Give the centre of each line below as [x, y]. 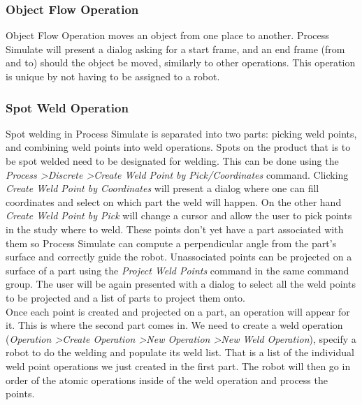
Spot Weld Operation [67, 107]
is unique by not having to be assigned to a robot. [113, 76]
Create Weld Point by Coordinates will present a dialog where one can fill [162, 188]
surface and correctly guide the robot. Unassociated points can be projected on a [179, 257]
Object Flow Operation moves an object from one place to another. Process [167, 35]
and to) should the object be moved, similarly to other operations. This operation [181, 62]
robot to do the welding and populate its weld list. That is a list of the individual [180, 352]
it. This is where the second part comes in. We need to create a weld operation [174, 325]
